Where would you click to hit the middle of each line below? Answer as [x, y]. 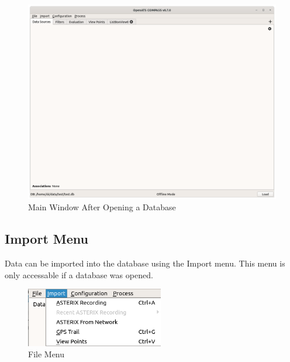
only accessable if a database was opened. [79, 274]
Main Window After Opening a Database [102, 207]
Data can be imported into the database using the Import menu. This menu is [145, 263]
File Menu [46, 354]
